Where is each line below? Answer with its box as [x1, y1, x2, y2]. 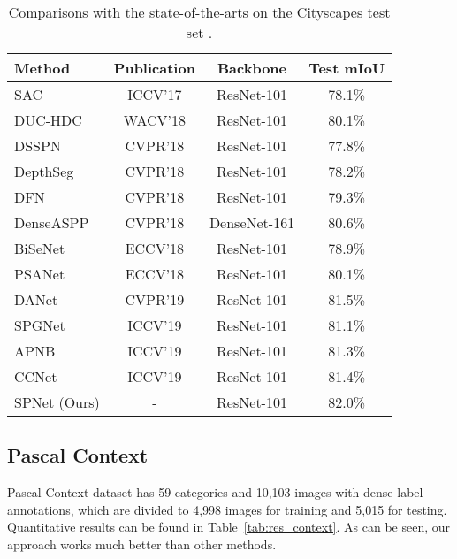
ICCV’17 [127, 84, 182, 104]
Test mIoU [308, 57, 385, 78]
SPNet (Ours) [14, 392, 100, 412]
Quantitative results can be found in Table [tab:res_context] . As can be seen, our [7, 517, 451, 536]
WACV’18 [123, 110, 186, 130]
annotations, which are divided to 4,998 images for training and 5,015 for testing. [7, 500, 447, 518]
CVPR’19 [125, 289, 185, 310]
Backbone [217, 57, 287, 78]
